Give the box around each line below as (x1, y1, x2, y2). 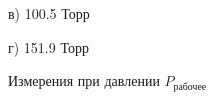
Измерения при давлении (8, 70, 160, 91)
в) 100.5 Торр (8, 3, 90, 23)
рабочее (173, 81, 207, 92)
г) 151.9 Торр (8, 36, 89, 57)
